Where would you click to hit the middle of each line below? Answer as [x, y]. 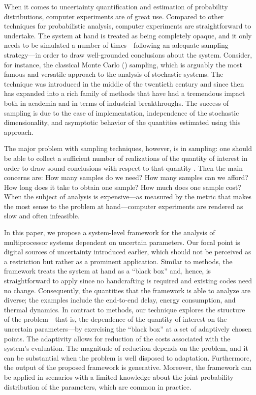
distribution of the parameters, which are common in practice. [98, 386]
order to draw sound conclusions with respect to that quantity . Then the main [124, 167]
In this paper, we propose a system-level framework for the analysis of [110, 232]
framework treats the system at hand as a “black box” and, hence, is [108, 271]
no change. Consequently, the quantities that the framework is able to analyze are [127, 290]
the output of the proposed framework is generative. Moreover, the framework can [128, 367]
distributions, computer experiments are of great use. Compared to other [114, 16]
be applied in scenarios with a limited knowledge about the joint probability [119, 377]
